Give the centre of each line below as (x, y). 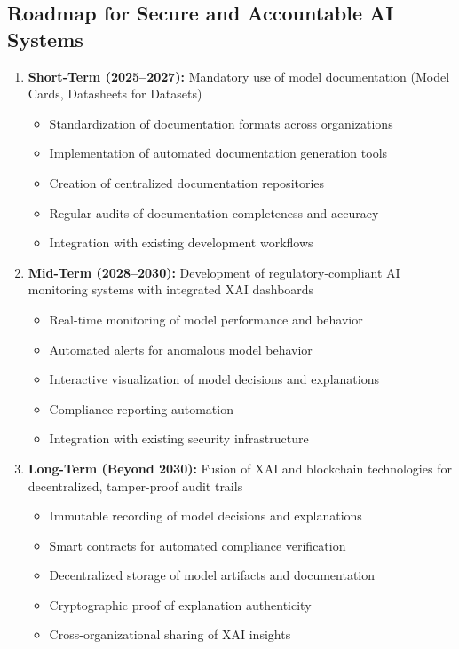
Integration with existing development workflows (181, 242)
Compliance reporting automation (141, 408)
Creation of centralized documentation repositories (187, 182)
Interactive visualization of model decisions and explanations (214, 379)
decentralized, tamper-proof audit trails (135, 485)
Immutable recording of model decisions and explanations (206, 516)
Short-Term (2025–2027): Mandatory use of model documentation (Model (239, 76)
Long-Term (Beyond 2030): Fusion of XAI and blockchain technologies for (240, 468)
